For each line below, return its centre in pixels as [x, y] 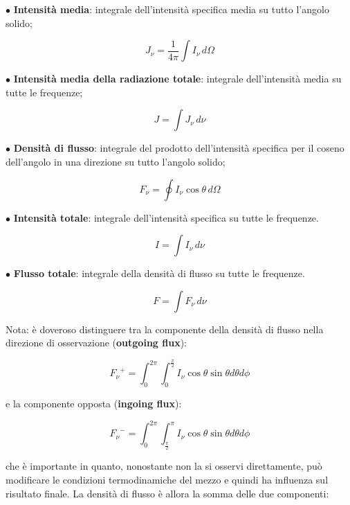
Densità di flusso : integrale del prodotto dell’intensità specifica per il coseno [179, 148]
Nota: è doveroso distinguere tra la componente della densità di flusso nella [165, 329]
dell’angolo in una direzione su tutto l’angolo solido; [116, 161]
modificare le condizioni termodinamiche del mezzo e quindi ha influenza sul [167, 479]
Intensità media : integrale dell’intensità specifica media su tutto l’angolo [171, 9]
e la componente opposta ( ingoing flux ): [94, 404]
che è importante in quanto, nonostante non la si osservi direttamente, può [164, 466]
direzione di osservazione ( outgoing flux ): [96, 343]
